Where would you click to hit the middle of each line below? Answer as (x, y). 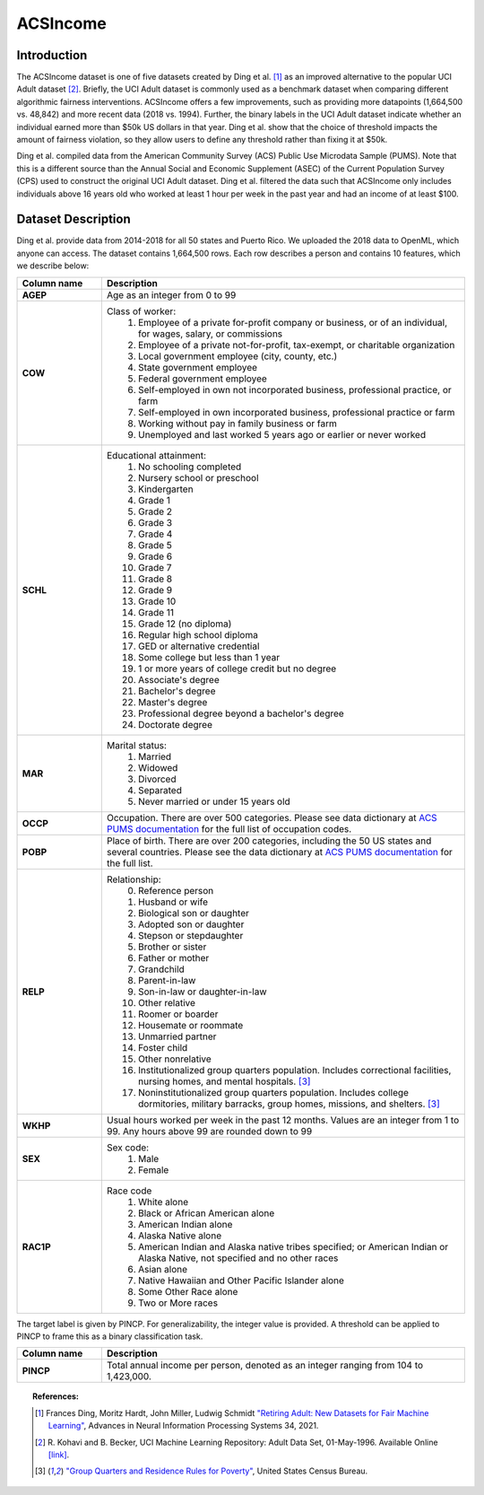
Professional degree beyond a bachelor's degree (241, 713)
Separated (160, 790)
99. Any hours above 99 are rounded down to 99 (209, 1131)
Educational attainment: (156, 455)
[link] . (59, 1455)
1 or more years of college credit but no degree (237, 669)
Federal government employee (203, 379)
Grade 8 (155, 579)
